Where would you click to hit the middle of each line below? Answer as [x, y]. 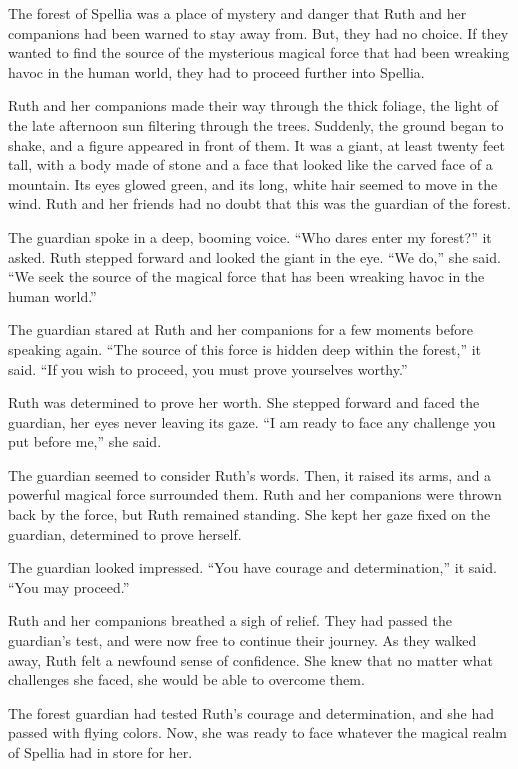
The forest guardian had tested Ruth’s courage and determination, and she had [251, 712]
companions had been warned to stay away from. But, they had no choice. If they [258, 32]
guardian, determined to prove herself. [125, 533]
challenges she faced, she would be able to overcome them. [186, 679]
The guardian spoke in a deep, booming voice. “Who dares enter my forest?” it [250, 236]
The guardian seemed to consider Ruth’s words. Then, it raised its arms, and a [250, 474]
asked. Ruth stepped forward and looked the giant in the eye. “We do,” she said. [254, 256]
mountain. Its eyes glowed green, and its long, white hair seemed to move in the [253, 183]
